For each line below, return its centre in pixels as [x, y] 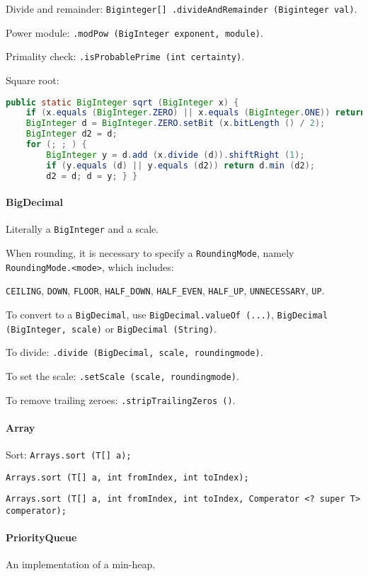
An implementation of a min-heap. [81, 564]
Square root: [33, 80]
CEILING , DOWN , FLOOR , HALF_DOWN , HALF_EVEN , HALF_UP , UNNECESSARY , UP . [165, 290]
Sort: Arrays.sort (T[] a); [69, 455]
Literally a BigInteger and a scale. [82, 229]
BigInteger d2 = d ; [71, 134]
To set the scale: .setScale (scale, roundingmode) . [122, 375]
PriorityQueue [41, 537]
